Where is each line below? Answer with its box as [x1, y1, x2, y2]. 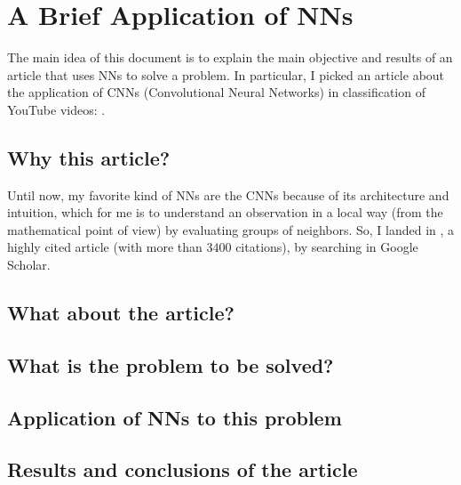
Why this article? [7, 143, 171, 171]
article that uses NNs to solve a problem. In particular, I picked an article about [7, 65, 445, 84]
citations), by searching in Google [235, 238, 418, 256]
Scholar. [7, 255, 51, 274]
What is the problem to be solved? [7, 351, 334, 378]
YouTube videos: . [7, 100, 106, 118]
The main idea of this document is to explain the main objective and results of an [7, 48, 453, 67]
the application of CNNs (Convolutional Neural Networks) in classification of [7, 83, 425, 101]
